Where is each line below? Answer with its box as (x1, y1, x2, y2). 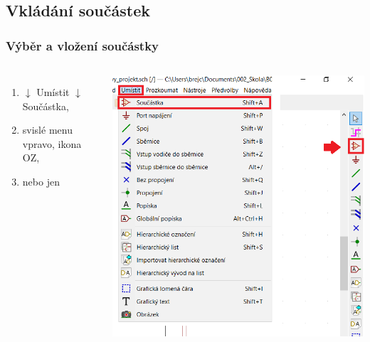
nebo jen (22, 173, 60, 188)
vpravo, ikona (22, 136, 82, 151)
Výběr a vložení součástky (6, 36, 159, 54)
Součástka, (22, 98, 69, 113)
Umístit (36, 85, 70, 99)
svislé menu (22, 122, 73, 137)
